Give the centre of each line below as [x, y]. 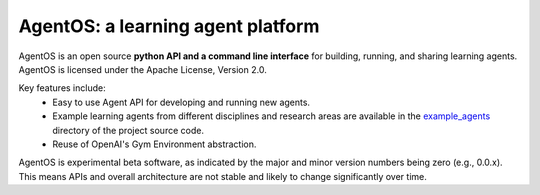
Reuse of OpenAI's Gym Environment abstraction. [154, 144]
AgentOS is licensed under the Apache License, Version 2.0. [142, 69]
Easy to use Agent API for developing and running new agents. [181, 102]
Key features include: [62, 88]
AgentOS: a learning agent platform [169, 26]
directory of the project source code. [128, 130]
